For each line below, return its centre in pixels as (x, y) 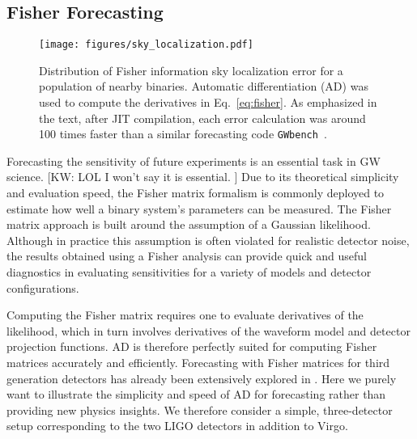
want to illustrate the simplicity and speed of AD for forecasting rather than (196, 394)
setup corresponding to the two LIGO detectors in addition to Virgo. (177, 426)
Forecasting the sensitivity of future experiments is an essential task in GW (194, 160)
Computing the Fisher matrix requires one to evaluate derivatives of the (185, 315)
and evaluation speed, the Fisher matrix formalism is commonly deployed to (196, 193)
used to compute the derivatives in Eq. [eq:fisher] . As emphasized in (208, 102)
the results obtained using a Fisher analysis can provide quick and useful (187, 256)
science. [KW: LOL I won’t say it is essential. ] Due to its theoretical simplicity (203, 177)
